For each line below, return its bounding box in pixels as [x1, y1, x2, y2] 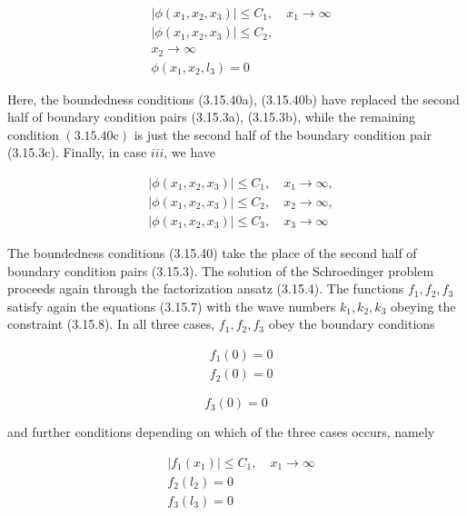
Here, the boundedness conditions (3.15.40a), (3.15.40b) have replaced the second [7, 89, 460, 108]
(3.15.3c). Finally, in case [7, 143, 147, 162]
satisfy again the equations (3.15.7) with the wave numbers [7, 296, 336, 315]
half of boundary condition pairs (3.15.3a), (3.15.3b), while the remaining [7, 107, 416, 126]
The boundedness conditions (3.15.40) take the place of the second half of [7, 243, 417, 263]
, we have [164, 143, 216, 162]
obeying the [390, 296, 456, 315]
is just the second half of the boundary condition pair [134, 124, 432, 144]
